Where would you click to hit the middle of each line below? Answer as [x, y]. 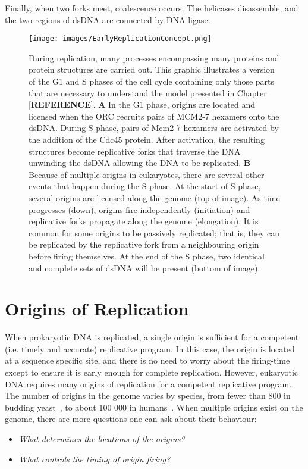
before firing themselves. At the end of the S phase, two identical [147, 256]
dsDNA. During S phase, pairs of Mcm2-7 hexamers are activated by [154, 128]
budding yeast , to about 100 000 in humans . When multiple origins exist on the [154, 407]
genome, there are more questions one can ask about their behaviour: [131, 419]
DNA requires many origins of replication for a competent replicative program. [148, 384]
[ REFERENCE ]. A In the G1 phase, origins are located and [142, 104]
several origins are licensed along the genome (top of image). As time [154, 197]
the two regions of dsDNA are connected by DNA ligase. [108, 19]
